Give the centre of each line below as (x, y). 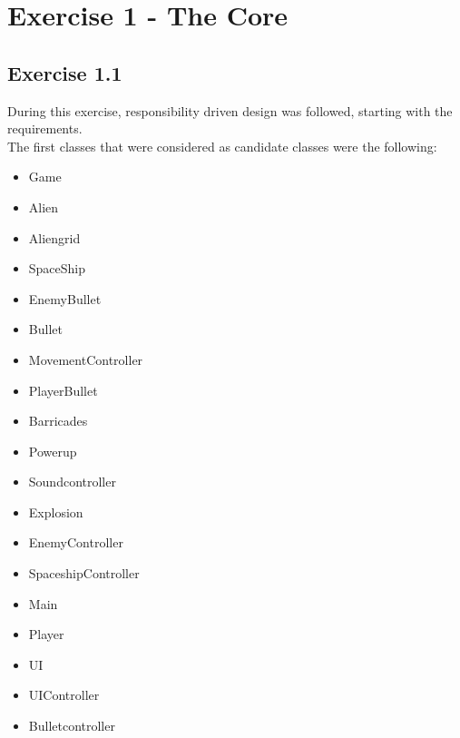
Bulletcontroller (72, 726)
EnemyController (76, 542)
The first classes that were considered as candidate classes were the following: (222, 146)
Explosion (56, 512)
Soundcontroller (72, 482)
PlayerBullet (63, 390)
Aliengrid (54, 237)
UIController (64, 695)
